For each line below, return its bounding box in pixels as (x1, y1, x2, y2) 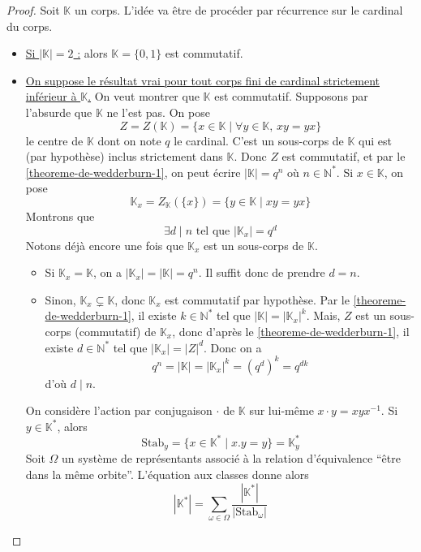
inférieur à (25, 88, 77, 105)
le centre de (25, 132, 84, 149)
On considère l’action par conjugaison (25, 402, 213, 419)
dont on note (97, 132, 161, 149)
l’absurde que (25, 103, 92, 120)
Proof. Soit (6, 2, 60, 18)
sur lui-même (249, 402, 314, 419)
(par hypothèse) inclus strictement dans (25, 148, 223, 165)
